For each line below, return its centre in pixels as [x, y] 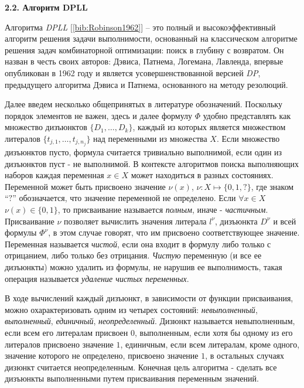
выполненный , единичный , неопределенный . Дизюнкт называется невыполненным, [150, 321]
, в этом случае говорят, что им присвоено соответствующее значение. [174, 232]
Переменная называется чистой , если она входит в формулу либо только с [138, 244]
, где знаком [272, 186]
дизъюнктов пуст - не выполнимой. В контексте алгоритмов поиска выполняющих [152, 163]
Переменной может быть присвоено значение [85, 186]
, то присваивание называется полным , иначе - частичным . [163, 209]
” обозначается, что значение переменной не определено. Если [124, 198]
